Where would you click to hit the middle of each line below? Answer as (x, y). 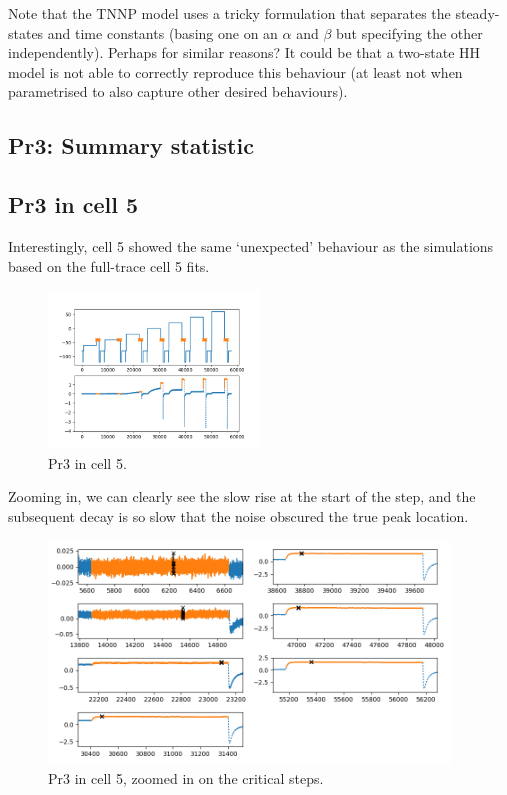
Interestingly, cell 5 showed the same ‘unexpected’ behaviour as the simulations (251, 245)
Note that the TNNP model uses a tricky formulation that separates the (229, 13)
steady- (477, 13)
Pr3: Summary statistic (131, 145)
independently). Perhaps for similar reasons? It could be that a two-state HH (244, 52)
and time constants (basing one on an (162, 32)
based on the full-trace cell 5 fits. (109, 265)
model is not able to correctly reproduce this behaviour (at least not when (235, 71)
